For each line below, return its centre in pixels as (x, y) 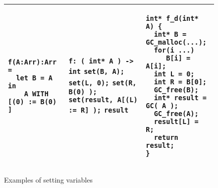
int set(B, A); (96, 71)
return (166, 137)
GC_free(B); (176, 90)
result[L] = (176, 122)
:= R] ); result (99, 110)
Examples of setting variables (48, 180)
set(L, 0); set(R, (103, 83)
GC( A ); (162, 106)
